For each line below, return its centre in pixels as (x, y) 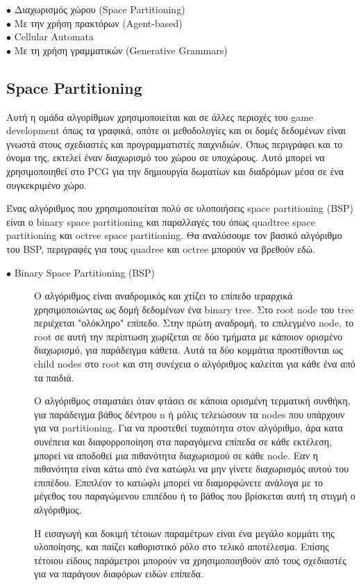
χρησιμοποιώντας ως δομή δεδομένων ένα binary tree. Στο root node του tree (194, 309)
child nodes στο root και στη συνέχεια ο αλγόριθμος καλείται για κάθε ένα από (195, 364)
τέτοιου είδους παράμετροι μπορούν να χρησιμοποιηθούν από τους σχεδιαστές (190, 560)
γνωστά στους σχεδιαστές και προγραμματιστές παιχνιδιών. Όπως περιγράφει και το (175, 143)
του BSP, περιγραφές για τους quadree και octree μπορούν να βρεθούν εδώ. (161, 248)
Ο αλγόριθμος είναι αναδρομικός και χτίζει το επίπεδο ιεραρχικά (163, 296)
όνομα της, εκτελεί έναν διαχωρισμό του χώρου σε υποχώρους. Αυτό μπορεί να (166, 157)
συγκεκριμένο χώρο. (47, 184)
